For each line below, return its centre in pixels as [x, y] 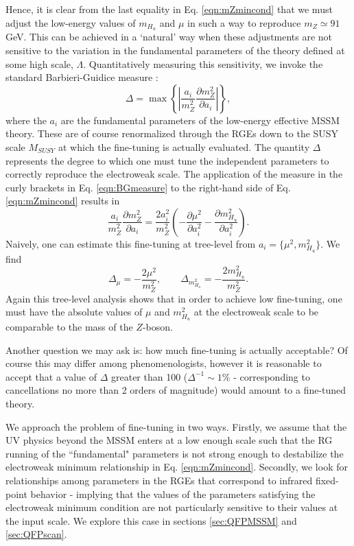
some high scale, [39, 63]
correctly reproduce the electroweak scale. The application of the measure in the [174, 174]
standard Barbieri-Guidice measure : [82, 77]
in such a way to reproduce [244, 22]
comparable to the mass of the [69, 327]
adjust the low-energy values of [71, 22]
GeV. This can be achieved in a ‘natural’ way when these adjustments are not [169, 37]
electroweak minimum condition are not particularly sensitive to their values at [172, 507]
